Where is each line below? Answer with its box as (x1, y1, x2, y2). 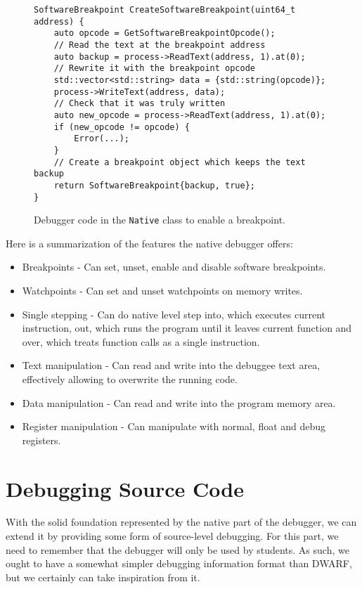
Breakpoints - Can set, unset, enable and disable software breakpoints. (22, 259, 326, 274)
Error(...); (74, 134, 130, 144)
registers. (22, 432, 61, 447)
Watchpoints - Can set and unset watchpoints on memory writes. (22, 283, 303, 297)
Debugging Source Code (6, 474, 244, 503)
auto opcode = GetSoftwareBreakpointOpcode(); (53, 28, 276, 39)
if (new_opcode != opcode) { (53, 122, 190, 132)
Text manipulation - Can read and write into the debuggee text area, (22, 358, 321, 373)
